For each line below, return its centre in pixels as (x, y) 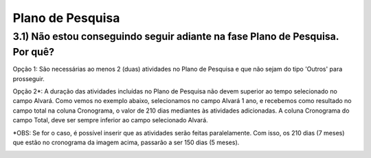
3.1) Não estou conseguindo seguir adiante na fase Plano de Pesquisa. (176, 36)
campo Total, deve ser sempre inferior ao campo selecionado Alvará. (111, 120)
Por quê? (34, 52)
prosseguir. (29, 78)
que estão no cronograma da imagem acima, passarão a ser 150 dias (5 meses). (126, 142)
